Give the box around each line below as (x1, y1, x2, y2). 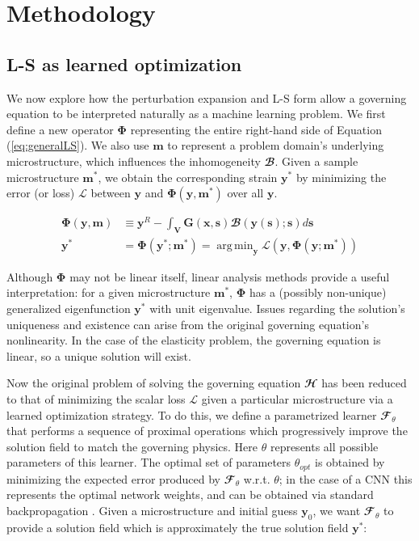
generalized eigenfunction (6, 300, 131, 317)
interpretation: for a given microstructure (6, 284, 211, 301)
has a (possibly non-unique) (249, 284, 387, 301)
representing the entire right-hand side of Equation (130, 120, 382, 137)
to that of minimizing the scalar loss (6, 391, 186, 408)
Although (6, 268, 53, 285)
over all (227, 184, 264, 201)
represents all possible (270, 437, 379, 454)
